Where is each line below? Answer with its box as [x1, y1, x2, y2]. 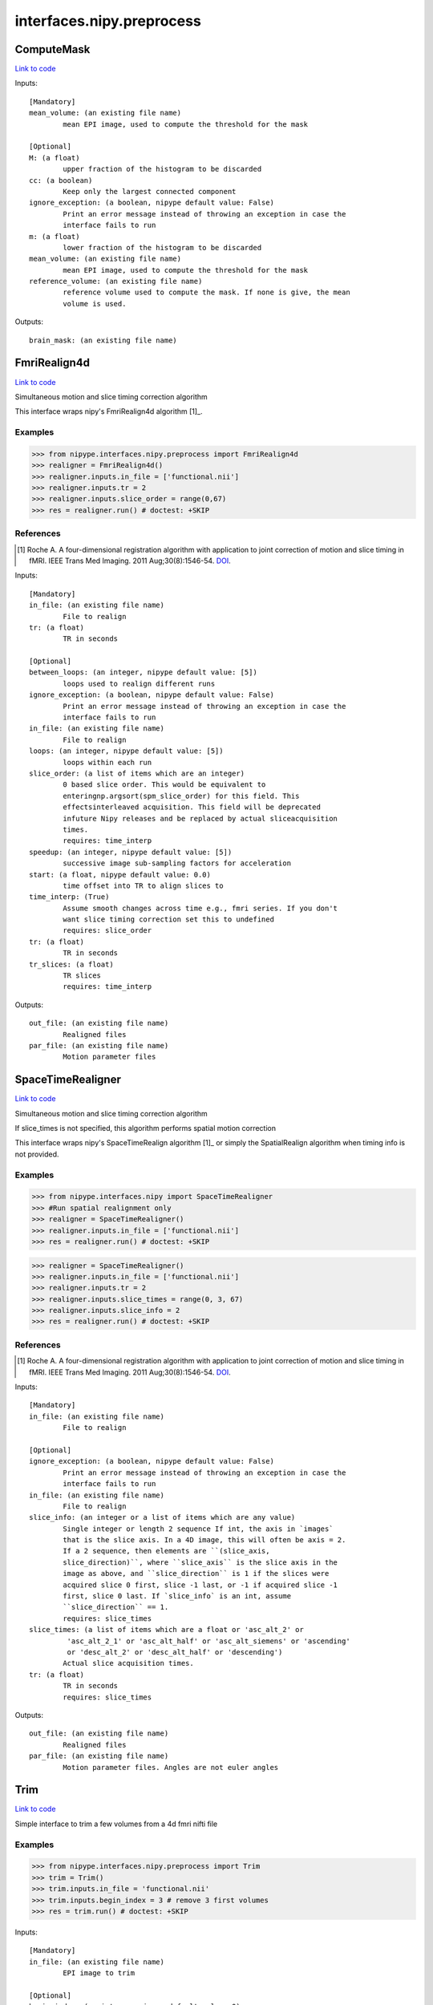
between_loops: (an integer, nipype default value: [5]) [29, 668, 258, 677]
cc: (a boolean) [29, 176, 93, 184]
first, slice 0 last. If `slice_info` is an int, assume [63, 1592, 292, 1601]
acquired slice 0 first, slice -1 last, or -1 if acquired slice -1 [63, 1580, 338, 1590]
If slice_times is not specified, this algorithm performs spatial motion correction [14, 1124, 277, 1133]
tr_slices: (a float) [29, 959, 114, 969]
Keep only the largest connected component [63, 187, 237, 196]
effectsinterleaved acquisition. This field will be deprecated [63, 803, 321, 812]
